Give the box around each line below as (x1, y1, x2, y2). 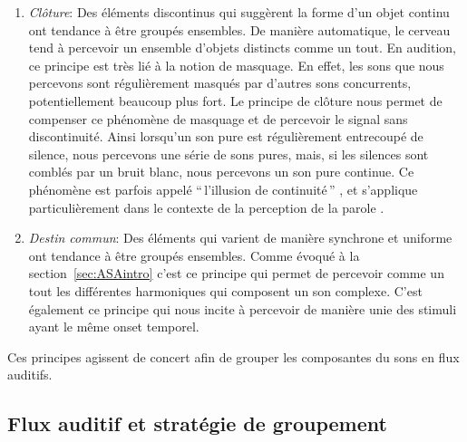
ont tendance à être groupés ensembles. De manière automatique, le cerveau (28, 20, 451, 39)
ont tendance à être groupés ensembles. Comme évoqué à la (28, 245, 360, 264)
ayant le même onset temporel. (28, 317, 199, 336)
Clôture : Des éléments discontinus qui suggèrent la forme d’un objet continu (28, 3, 450, 21)
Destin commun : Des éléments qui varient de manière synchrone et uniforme (28, 228, 452, 247)
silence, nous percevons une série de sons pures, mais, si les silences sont (28, 144, 429, 163)
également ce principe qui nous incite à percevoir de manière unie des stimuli (28, 299, 457, 318)
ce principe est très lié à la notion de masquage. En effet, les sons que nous (28, 55, 444, 74)
